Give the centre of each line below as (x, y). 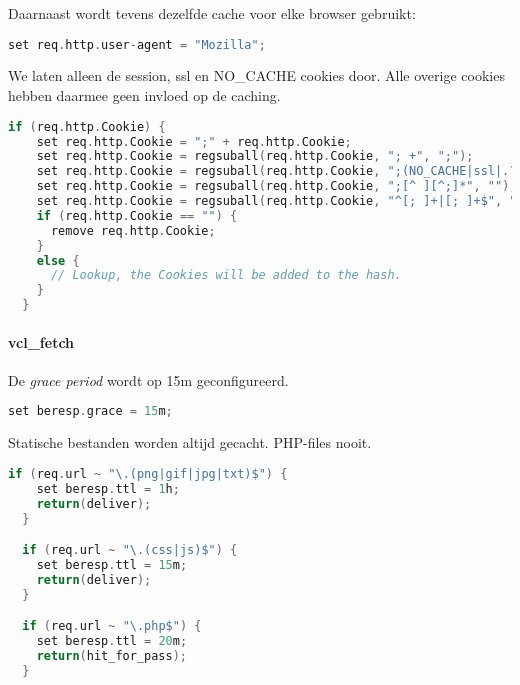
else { (58, 260)
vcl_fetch (41, 341)
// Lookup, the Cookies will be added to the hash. (226, 275)
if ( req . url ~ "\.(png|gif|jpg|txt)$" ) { (148, 473)
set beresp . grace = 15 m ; (90, 411)
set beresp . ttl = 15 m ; (112, 564)
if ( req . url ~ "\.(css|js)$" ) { (130, 550)
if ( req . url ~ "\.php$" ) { (112, 626)
